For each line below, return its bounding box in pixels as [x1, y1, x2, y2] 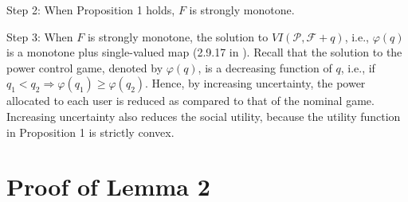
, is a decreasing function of [198, 59, 332, 76]
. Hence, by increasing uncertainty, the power [145, 75, 366, 91]
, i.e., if [340, 59, 375, 76]
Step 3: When [6, 28, 73, 45]
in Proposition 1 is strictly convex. [6, 123, 175, 140]
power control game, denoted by [6, 59, 163, 76]
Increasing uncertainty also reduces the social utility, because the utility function [6, 107, 401, 124]
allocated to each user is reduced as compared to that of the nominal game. [6, 92, 375, 109]
